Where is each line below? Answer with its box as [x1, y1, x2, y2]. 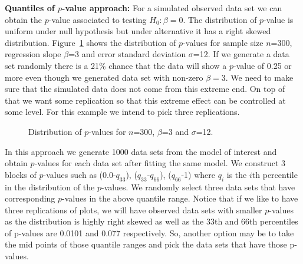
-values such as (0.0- [43, 168, 116, 180]
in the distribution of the [5, 180, 95, 193]
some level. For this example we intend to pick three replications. [5, 105, 240, 118]
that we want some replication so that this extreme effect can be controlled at [5, 94, 286, 106]
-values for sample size [183, 36, 264, 48]
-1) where [181, 168, 216, 180]
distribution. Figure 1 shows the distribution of [5, 36, 176, 48]
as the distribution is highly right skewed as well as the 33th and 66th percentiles [5, 215, 298, 227]
